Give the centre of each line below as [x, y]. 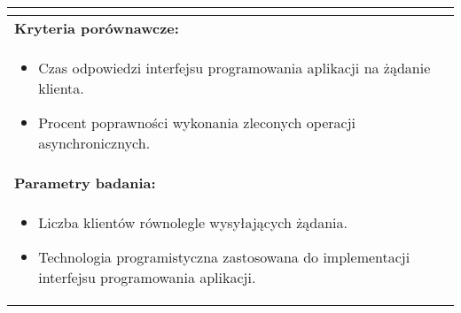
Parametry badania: [85, 183]
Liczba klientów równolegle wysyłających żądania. [193, 222]
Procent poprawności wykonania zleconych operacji [197, 122]
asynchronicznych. [94, 143]
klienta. [61, 88]
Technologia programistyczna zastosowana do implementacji [224, 257]
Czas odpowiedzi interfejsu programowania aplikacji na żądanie [234, 68]
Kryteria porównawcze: [97, 28]
